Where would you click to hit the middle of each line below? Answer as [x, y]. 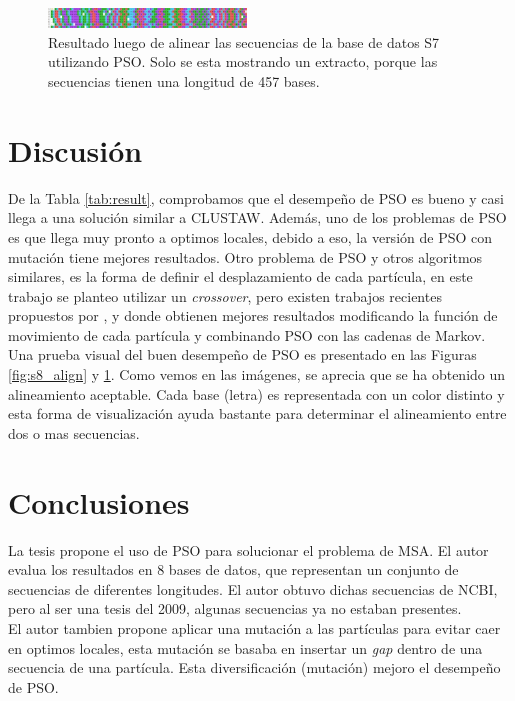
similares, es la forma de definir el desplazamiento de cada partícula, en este [240, 276]
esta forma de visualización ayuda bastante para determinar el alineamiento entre [257, 413]
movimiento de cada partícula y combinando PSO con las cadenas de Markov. [247, 334]
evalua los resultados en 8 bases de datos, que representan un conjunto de [233, 569]
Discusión [75, 149]
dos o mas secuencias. [74, 432]
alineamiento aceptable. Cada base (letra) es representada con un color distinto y [256, 393]
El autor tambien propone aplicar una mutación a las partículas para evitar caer [254, 627]
